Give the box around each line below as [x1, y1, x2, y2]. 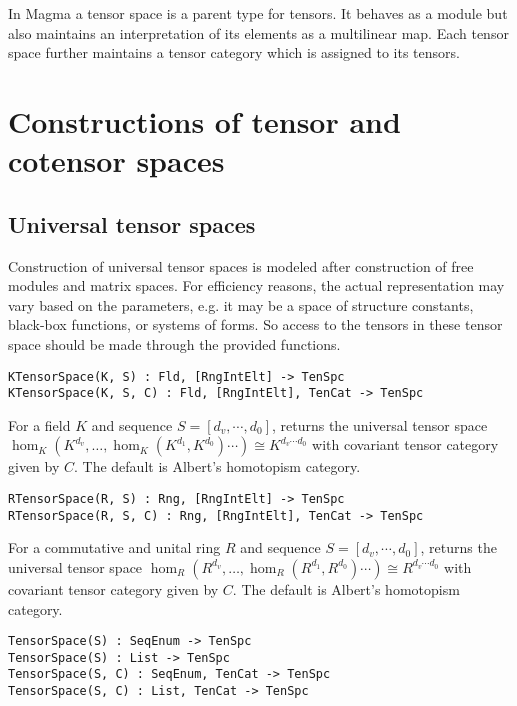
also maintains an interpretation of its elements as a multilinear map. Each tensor [8, 22, 509, 43]
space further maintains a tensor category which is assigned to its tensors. [8, 42, 460, 63]
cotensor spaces [8, 140, 225, 181]
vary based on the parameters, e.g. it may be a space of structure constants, [8, 294, 474, 315]
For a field [8, 414, 71, 435]
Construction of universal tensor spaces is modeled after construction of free [8, 255, 474, 276]
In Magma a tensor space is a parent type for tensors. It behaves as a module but [8, 3, 508, 23]
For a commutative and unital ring [8, 537, 221, 558]
